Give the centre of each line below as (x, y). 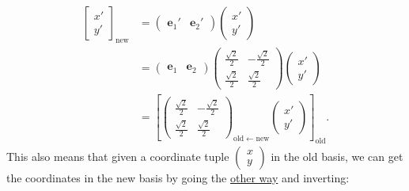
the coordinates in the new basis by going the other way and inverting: (178, 177)
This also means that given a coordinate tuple (118, 156)
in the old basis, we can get (337, 156)
